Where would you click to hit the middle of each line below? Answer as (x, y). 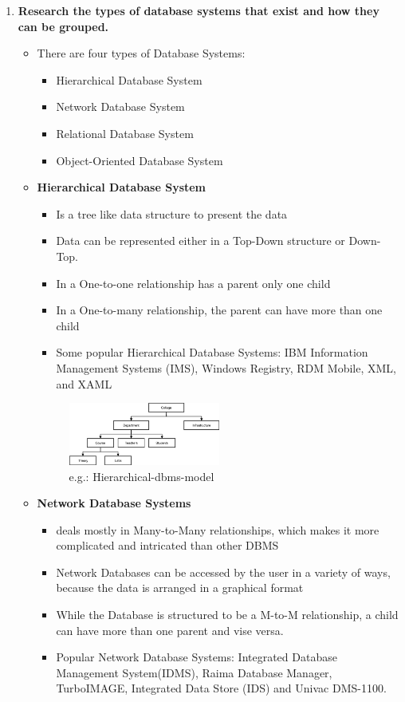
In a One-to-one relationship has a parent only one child (193, 283)
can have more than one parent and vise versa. (170, 630)
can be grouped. (63, 26)
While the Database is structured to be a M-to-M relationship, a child (227, 615)
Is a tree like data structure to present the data (172, 213)
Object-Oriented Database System (140, 160)
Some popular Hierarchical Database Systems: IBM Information (212, 352)
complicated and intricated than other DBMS (167, 545)
